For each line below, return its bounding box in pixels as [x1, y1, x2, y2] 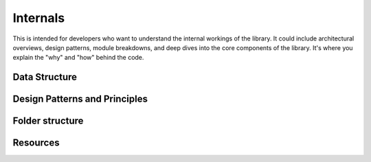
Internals [12, 10, 65, 25]
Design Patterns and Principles [12, 93, 148, 105]
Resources [12, 137, 60, 149]
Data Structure [12, 71, 78, 83]
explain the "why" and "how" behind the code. [12, 54, 144, 62]
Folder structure [12, 115, 84, 127]
